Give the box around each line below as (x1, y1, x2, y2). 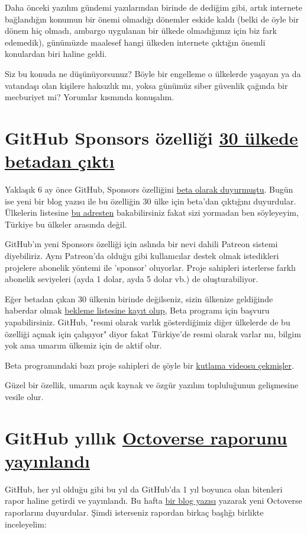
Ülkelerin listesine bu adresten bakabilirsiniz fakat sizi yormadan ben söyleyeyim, (5, 206, 299, 219)
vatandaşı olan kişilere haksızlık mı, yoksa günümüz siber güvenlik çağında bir (5, 79, 288, 91)
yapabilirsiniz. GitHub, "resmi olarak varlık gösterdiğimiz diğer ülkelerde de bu (5, 316, 290, 328)
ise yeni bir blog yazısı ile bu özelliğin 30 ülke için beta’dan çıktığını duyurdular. (5, 194, 296, 207)
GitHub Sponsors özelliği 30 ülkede (5, 125, 298, 149)
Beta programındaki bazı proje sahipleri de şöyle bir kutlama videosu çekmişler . (5, 359, 294, 371)
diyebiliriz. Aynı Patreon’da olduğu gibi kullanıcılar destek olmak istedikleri (5, 250, 279, 262)
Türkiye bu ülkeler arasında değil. (5, 218, 127, 230)
